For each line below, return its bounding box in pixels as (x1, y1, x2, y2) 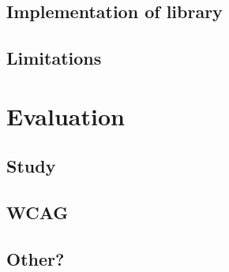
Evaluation (6, 99, 125, 132)
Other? (6, 246, 65, 270)
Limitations (6, 46, 102, 70)
